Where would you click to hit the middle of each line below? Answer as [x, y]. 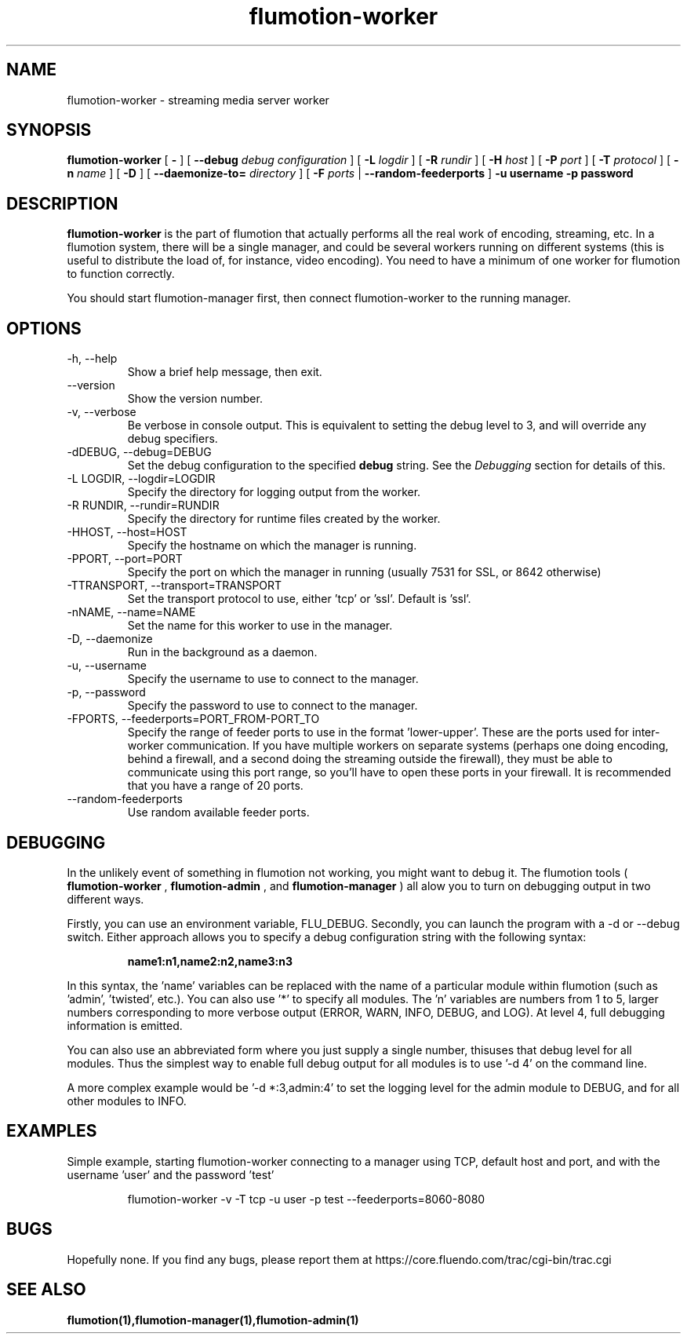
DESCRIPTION [62, 203]
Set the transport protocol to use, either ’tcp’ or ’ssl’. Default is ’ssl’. [299, 599]
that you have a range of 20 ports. [215, 786]
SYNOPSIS [49, 130]
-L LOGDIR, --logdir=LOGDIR [141, 479]
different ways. [105, 899]
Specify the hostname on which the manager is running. [272, 546]
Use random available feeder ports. [218, 812]
